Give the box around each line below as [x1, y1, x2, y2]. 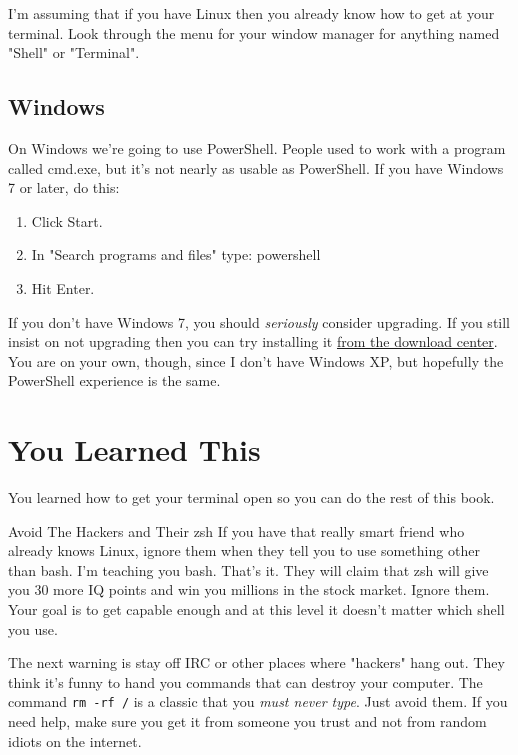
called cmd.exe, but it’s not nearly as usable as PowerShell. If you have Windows [8, 157, 504, 178]
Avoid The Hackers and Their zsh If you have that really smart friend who [8, 520, 465, 541]
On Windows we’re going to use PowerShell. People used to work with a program [8, 137, 506, 158]
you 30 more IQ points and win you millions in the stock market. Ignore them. [8, 579, 490, 600]
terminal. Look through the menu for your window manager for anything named [8, 22, 500, 43]
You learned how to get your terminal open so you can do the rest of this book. [8, 487, 495, 508]
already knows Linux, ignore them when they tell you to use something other [8, 540, 480, 561]
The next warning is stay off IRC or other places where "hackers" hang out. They [8, 652, 505, 673]
